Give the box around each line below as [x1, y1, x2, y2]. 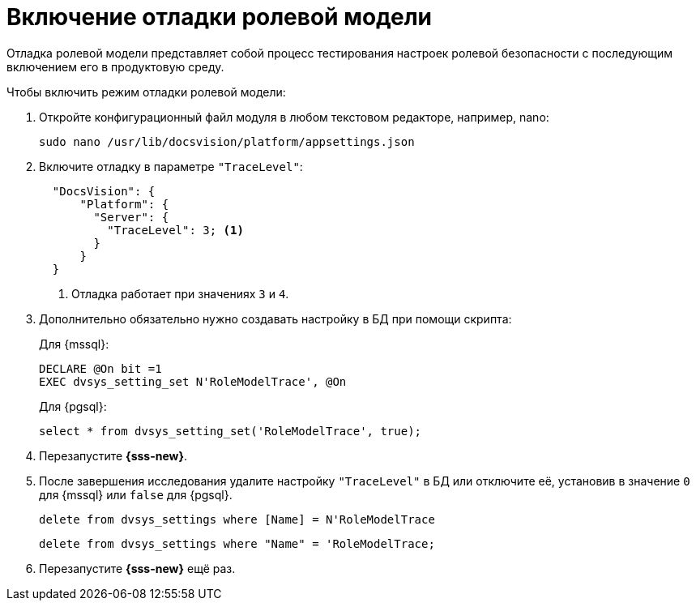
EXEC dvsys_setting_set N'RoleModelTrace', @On [39, 374, 347, 388]
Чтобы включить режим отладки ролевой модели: [6, 84, 286, 99]
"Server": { [93, 210, 169, 224]
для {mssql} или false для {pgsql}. [39, 487, 233, 502]
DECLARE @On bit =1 [39, 361, 162, 375]
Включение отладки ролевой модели [6, 3, 433, 31]
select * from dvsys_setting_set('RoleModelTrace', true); [39, 424, 422, 438]
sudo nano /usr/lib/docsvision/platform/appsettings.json [39, 135, 415, 148]
